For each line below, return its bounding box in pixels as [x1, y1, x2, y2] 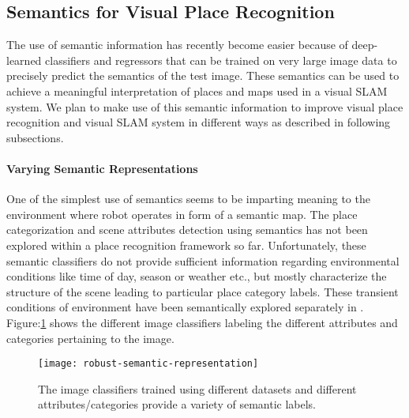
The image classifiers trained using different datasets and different [38, 380, 357, 397]
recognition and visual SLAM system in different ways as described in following [6, 114, 391, 130]
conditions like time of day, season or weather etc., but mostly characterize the [6, 268, 387, 284]
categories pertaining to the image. [6, 330, 174, 346]
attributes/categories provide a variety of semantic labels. [38, 396, 317, 412]
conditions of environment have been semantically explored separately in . [6, 299, 364, 315]
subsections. [6, 129, 64, 145]
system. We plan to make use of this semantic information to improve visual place [6, 98, 403, 115]
